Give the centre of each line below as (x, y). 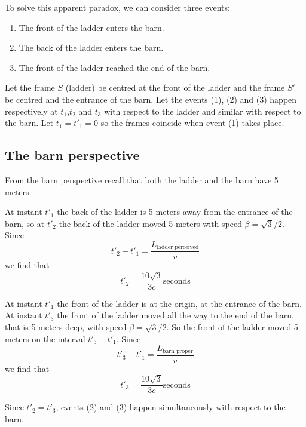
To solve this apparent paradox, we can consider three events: (117, 7)
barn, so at (25, 223)
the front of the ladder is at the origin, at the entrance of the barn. (179, 303)
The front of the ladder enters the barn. (91, 27)
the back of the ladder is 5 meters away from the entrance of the (175, 212)
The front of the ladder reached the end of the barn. (114, 67)
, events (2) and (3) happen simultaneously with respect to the (171, 407)
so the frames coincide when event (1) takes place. (192, 123)
